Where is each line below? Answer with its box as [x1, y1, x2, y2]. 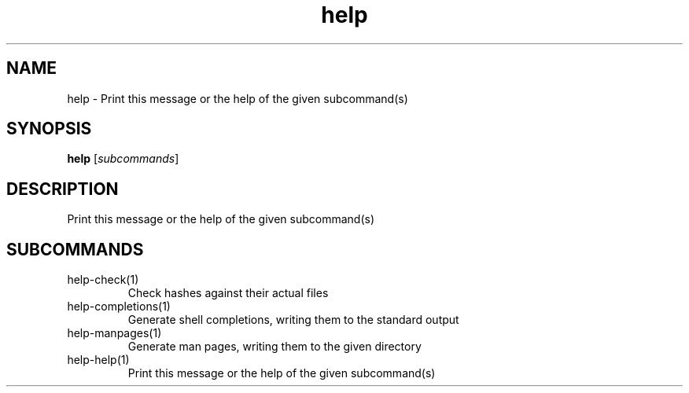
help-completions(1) [67, 299, 171, 314]
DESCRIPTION [6, 178, 119, 199]
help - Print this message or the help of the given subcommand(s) [67, 91, 408, 105]
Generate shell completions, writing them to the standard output [127, 313, 459, 327]
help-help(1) [67, 353, 130, 367]
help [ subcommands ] [67, 152, 179, 166]
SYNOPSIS [6, 119, 92, 139]
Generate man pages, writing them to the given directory [127, 340, 422, 354]
